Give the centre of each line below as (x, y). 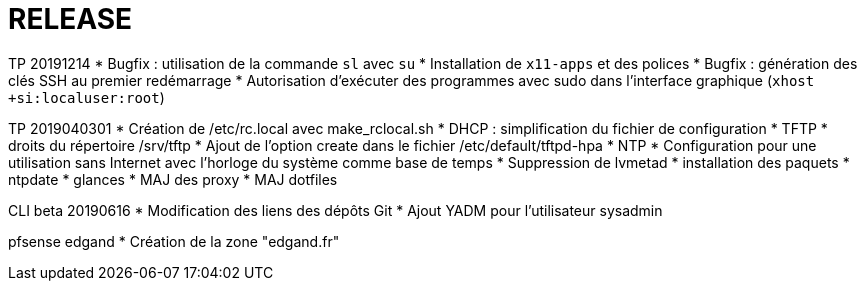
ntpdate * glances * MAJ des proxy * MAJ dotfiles (173, 179)
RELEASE (70, 19)
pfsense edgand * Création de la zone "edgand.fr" (174, 241)
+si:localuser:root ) (86, 97)
